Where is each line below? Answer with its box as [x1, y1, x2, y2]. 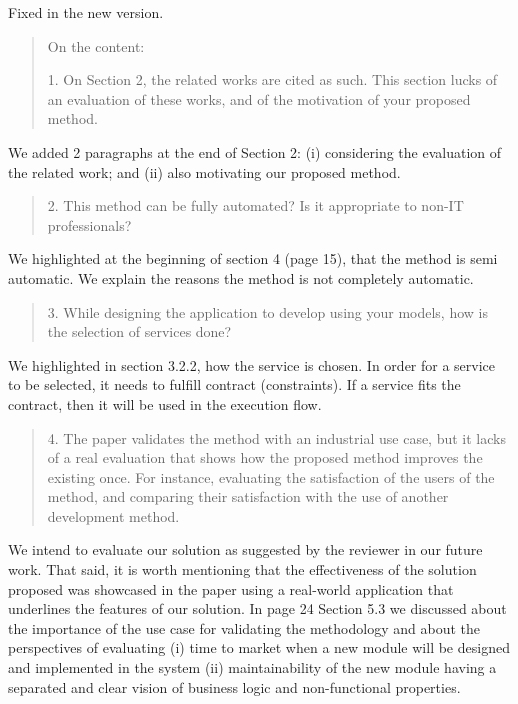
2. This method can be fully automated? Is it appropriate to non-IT [47, 195, 464, 216]
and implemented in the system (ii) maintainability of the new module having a [8, 657, 497, 678]
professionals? [47, 214, 132, 235]
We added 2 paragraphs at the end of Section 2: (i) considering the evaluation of [8, 141, 502, 162]
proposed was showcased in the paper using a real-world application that [8, 578, 454, 599]
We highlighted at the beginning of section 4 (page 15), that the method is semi [8, 248, 498, 269]
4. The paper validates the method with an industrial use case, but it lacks [47, 427, 506, 448]
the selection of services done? [47, 321, 232, 342]
